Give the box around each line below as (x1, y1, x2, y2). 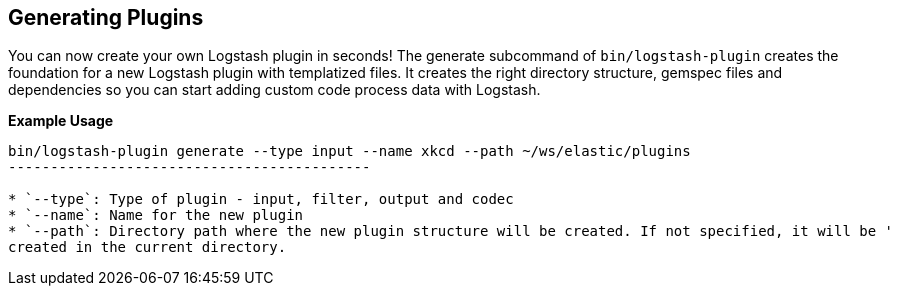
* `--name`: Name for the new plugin (8, 207, 304, 224)
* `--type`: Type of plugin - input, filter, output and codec (8, 191, 514, 208)
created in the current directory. (8, 239, 287, 256)
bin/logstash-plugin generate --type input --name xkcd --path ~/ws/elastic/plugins (8, 143, 691, 160)
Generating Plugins (8, 5, 204, 30)
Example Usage (8, 112, 114, 130)
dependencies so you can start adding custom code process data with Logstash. (8, 81, 541, 99)
